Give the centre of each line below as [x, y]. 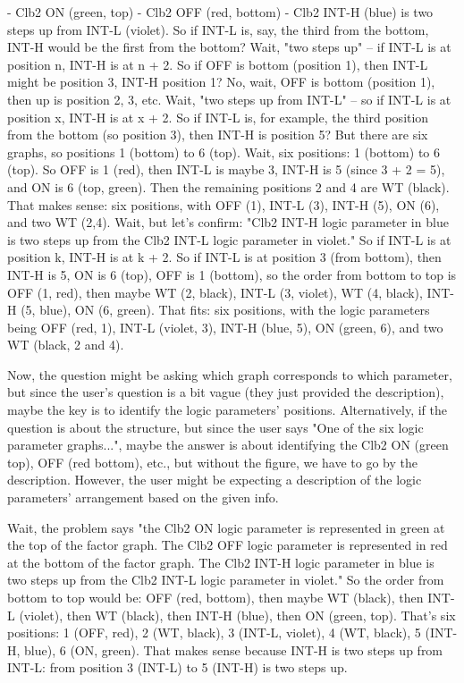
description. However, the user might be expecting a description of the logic [215, 480]
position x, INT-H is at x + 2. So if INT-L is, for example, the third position [218, 117]
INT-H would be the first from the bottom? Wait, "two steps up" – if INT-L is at [229, 47]
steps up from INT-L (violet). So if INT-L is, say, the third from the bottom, [218, 29]
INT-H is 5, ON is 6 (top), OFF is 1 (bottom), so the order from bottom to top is [232, 274]
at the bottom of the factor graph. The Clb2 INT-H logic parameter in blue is [221, 562]
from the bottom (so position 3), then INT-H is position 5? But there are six [218, 135]
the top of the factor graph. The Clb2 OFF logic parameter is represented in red [228, 545]
